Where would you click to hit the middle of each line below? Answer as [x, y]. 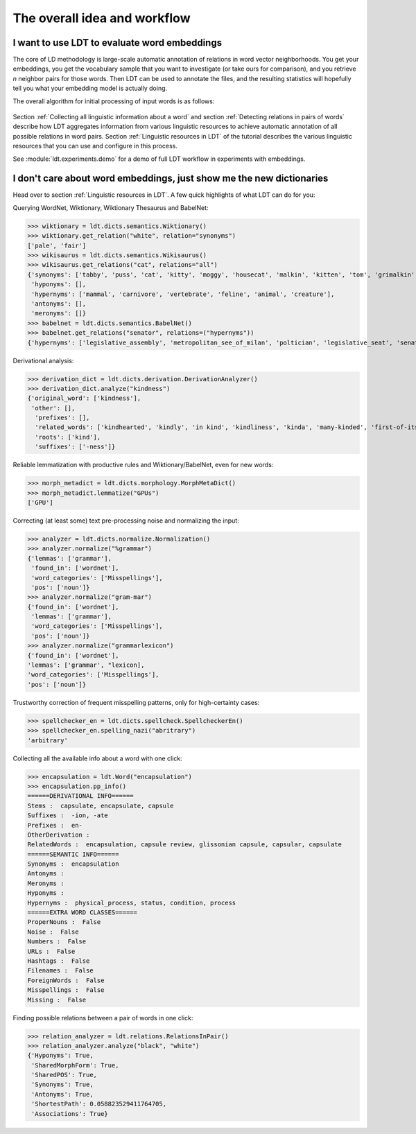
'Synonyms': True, [62, 1084]
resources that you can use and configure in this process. [95, 146]
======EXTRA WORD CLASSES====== [83, 913]
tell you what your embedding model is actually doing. [90, 88]
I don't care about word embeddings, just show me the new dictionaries [171, 178]
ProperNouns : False [64, 922]
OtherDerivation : [59, 835]
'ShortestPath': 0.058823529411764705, [99, 1104]
